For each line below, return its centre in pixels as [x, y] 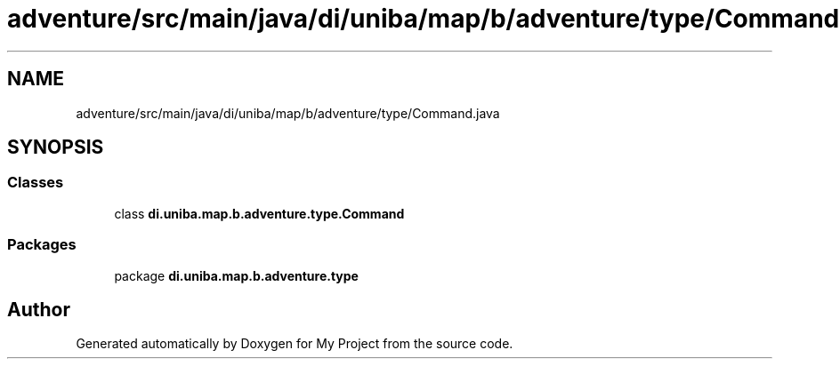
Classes [36, 183]
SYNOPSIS [56, 147]
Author [39, 309]
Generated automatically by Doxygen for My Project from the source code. [295, 344]
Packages [42, 245]
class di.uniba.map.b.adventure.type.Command [259, 213]
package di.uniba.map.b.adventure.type [236, 275]
